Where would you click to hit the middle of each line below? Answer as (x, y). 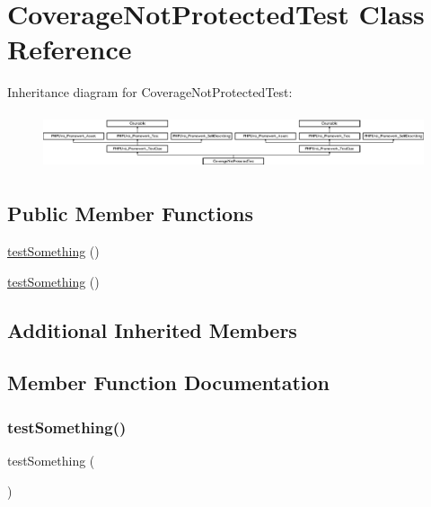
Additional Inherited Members (152, 329)
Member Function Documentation (169, 382)
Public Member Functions (130, 213)
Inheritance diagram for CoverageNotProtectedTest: (150, 92)
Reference (70, 49)
